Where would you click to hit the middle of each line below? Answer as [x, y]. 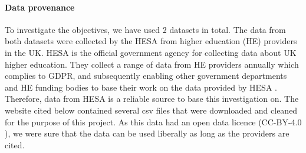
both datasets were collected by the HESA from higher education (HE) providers [151, 41]
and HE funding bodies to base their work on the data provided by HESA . [141, 87]
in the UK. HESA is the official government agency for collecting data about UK [151, 52]
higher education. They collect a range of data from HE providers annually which [152, 64]
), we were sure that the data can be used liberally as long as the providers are [147, 133]
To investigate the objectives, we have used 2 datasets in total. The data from [145, 29]
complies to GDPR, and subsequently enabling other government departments [146, 76]
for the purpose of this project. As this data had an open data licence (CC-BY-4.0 [153, 122]
